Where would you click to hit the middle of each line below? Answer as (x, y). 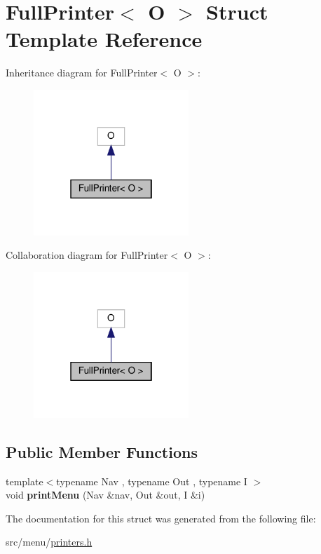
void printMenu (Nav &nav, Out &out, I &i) (105, 495)
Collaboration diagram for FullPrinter (87, 255)
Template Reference (104, 39)
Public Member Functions (102, 451)
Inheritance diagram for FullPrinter (82, 73)
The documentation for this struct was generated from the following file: (161, 518)
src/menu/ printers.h (49, 542)
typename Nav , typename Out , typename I (152, 481)
